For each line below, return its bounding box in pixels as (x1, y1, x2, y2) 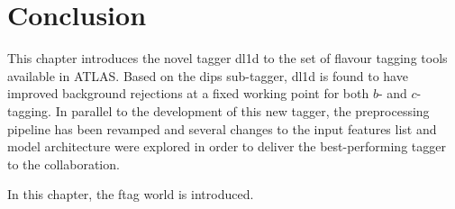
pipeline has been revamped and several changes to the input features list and (7, 119, 437, 138)
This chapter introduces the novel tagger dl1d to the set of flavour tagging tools (7, 49, 448, 68)
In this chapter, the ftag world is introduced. (7, 185, 254, 204)
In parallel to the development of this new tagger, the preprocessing (55, 101, 430, 120)
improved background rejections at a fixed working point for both (7, 84, 369, 103)
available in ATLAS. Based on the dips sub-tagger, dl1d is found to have (7, 66, 408, 85)
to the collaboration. (7, 154, 120, 173)
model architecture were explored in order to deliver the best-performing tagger (7, 137, 446, 156)
